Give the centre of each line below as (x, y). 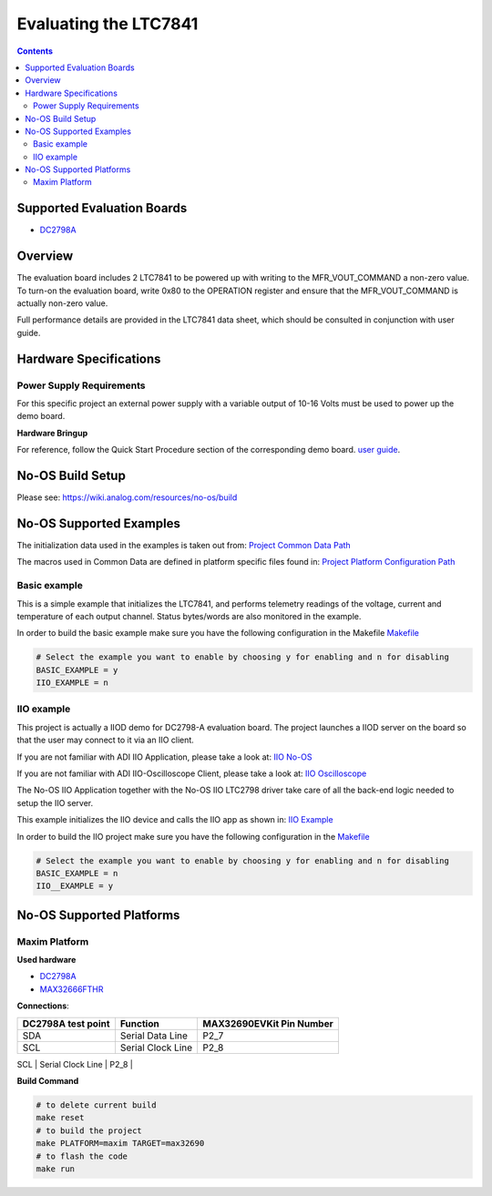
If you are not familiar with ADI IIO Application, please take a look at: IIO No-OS (164, 757)
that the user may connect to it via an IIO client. (106, 740)
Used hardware (46, 960)
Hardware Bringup (52, 433)
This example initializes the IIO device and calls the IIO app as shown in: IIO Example (175, 820)
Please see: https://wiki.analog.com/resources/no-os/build (127, 497)
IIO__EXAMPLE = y (75, 886)
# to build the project (89, 1130)
